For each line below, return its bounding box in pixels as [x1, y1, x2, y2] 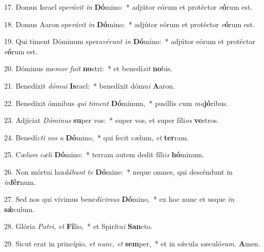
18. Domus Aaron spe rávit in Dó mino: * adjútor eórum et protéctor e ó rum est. [4, 18, 255, 29]
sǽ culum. [4, 203, 35, 214]
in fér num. [4, 176, 36, 187]
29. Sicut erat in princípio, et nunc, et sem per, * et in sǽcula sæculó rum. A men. [4, 238, 260, 248]
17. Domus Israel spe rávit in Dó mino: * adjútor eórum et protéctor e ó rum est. [4, 2, 253, 12]
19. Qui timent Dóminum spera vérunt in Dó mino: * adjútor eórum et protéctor [4, 36, 255, 47]
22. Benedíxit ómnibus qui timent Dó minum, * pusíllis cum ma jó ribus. [4, 97, 229, 108]
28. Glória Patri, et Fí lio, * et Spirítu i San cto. [4, 221, 153, 232]
